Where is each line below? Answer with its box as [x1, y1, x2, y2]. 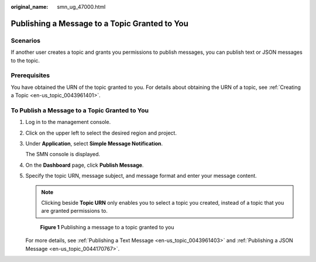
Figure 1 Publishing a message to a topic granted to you [40, 223, 174, 230]
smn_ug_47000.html [57, 4, 106, 10]
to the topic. [11, 57, 40, 64]
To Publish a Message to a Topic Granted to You [11, 106, 149, 114]
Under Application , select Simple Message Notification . [25, 140, 163, 147]
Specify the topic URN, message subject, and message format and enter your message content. [25, 173, 257, 180]
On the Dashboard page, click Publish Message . [25, 161, 144, 168]
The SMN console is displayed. [25, 151, 101, 158]
